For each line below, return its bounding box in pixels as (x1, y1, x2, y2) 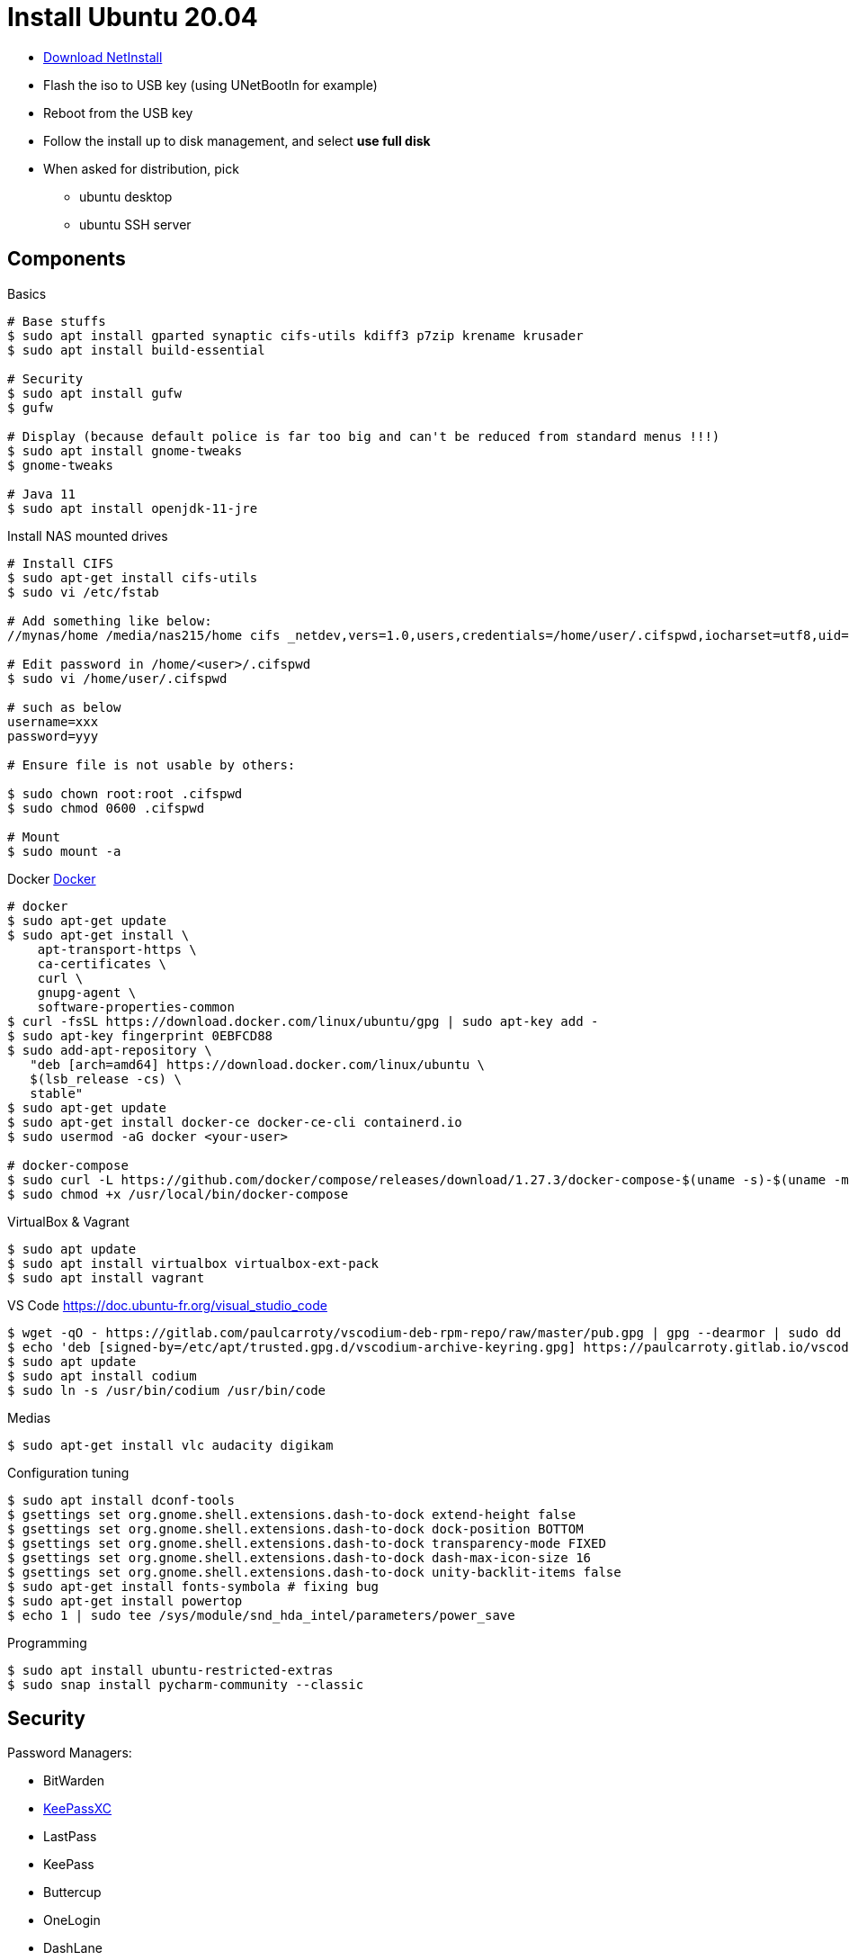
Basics (7, 285, 47, 301)
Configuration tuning (7, 1464, 130, 1480)
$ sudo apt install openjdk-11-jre (7, 500, 258, 516)
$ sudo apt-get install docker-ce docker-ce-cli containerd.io (7, 1114, 462, 1129)
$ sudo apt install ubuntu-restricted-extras (7, 1662, 334, 1677)
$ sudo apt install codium (7, 1368, 197, 1383)
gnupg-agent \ (37, 984, 137, 1000)
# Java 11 (7, 486, 76, 501)
